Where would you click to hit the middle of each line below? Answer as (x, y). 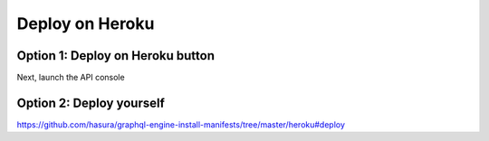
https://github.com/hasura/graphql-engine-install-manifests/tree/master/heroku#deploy (181, 124)
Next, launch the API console (71, 78)
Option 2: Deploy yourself (91, 103)
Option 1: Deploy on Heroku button (115, 56)
